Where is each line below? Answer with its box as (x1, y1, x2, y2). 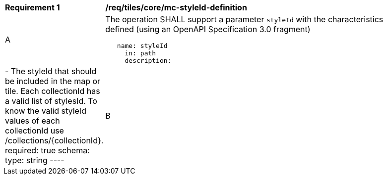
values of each (5, 116, 60, 126)
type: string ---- (5, 155, 64, 165)
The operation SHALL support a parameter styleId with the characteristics (105, 14, 384, 24)
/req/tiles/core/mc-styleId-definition (105, 2, 247, 12)
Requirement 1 (5, 2, 60, 12)
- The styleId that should (5, 66, 97, 76)
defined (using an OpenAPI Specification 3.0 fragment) (105, 24, 311, 34)
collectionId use (5, 126, 64, 135)
